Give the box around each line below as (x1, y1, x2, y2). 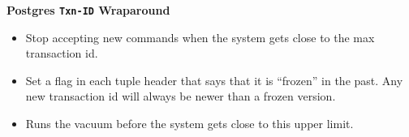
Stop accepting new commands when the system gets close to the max (25, 28, 375, 45)
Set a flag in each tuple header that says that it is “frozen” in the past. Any (25, 71, 403, 88)
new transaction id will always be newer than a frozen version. (25, 88, 336, 105)
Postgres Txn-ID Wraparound (6, 2, 170, 18)
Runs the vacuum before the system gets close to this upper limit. (25, 115, 354, 132)
